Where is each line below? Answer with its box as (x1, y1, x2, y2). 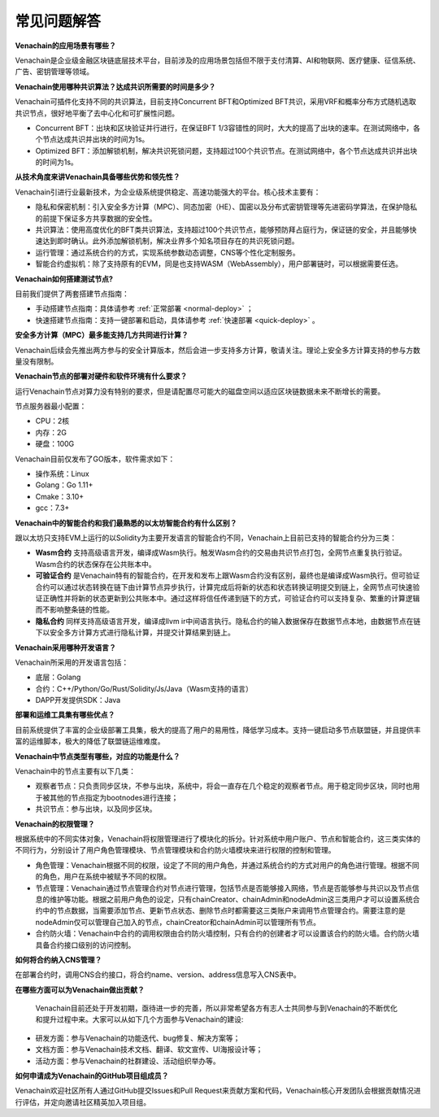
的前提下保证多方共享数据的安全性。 (35, 213, 157, 223)
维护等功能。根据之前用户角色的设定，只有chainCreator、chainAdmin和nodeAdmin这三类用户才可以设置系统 (49, 894, 414, 904)
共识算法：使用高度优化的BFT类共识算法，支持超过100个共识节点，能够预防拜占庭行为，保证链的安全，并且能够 (35, 225, 410, 235)
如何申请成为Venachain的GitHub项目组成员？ (15, 1071, 169, 1081)
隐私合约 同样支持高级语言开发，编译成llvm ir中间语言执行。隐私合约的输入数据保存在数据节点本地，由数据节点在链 (35, 616, 421, 626)
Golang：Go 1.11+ (35, 480, 93, 490)
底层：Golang (35, 672, 81, 683)
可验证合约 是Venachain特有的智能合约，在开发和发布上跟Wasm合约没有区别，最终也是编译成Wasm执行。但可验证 (35, 570, 420, 581)
